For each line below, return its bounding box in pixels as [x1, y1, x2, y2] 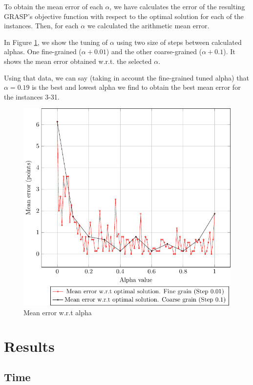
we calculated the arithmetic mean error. [87, 20, 210, 31]
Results [4, 336, 55, 356]
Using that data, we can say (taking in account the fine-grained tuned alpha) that [4, 72, 249, 82]
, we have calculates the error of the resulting [109, 1, 245, 11]
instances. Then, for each [4, 20, 79, 31]
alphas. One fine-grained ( [4, 46, 82, 57]
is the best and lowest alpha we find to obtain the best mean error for [32, 82, 241, 92]
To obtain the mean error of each [4, 1, 103, 11]
